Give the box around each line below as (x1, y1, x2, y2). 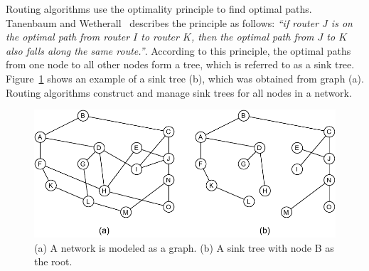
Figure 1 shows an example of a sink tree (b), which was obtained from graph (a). (6, 70, 364, 85)
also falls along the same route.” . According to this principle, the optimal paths (6, 43, 351, 58)
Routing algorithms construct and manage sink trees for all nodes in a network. (6, 85, 352, 100)
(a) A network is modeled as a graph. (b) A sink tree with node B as (34, 240, 334, 255)
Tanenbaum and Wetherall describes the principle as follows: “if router (6, 15, 319, 30)
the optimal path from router (6, 29, 130, 44)
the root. (34, 254, 73, 269)
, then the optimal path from (191, 29, 314, 44)
